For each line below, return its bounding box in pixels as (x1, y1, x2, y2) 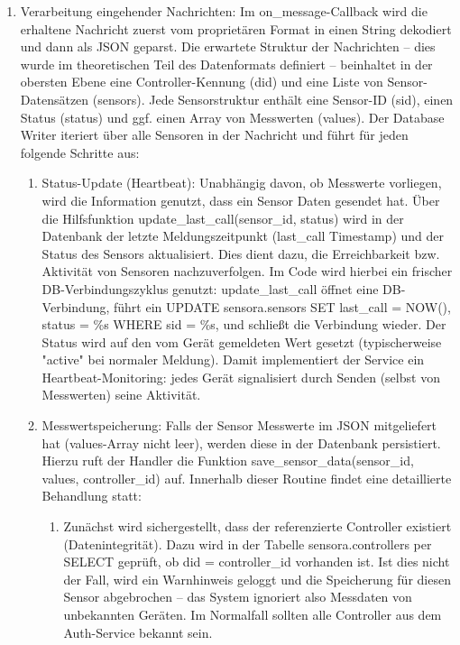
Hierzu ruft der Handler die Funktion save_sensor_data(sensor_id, (41, 451, 414, 470)
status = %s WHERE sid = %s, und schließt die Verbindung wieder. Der (41, 315, 446, 334)
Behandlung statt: (41, 486, 142, 505)
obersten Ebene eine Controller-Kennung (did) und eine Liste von (20, 72, 383, 91)
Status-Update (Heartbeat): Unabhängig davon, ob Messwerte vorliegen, (41, 173, 442, 192)
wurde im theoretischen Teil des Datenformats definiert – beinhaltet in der (20, 54, 433, 73)
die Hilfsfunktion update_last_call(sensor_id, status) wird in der (41, 208, 404, 227)
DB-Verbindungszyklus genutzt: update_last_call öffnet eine (41, 279, 379, 298)
